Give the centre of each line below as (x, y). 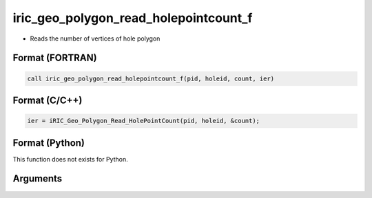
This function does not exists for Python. (70, 159)
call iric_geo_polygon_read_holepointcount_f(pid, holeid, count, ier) (151, 78)
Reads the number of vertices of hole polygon (95, 38)
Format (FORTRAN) (55, 58)
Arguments (38, 179)
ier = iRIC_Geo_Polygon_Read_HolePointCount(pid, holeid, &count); (144, 121)
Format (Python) (49, 143)
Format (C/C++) (48, 100)
